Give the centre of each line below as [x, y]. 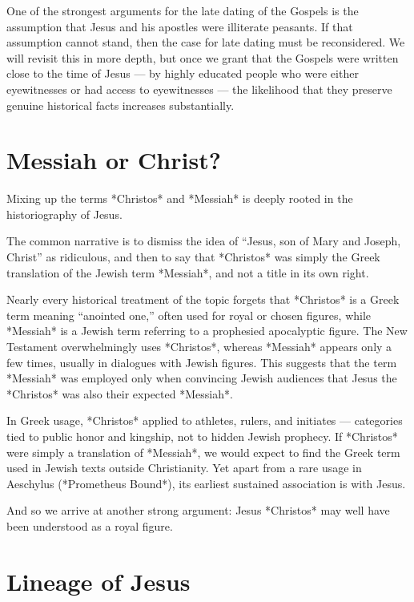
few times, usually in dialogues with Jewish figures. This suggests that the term [202, 362]
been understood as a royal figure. [90, 525]
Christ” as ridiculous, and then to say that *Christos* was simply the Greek [193, 257]
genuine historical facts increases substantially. [121, 105]
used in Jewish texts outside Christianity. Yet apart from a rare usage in [184, 468]
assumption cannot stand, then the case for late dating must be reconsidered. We [206, 42]
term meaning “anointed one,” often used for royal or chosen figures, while [189, 315]
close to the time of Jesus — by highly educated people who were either [183, 73]
